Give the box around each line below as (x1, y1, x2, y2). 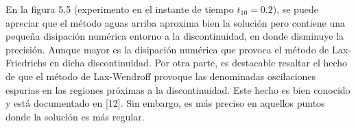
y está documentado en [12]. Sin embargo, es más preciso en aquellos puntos (5, 96, 325, 110)
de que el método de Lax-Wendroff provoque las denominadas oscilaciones (5, 68, 316, 83)
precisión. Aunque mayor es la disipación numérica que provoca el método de (5, 42, 329, 56)
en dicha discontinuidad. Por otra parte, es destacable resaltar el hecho (49, 55, 348, 70)
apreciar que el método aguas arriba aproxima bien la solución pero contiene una (5, 15, 346, 29)
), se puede (272, 2, 318, 16)
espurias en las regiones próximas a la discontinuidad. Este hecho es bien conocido (5, 82, 351, 97)
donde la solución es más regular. (5, 109, 145, 123)
